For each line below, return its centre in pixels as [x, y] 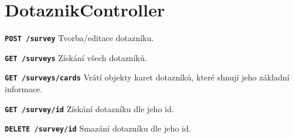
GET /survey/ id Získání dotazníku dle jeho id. [89, 108]
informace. [24, 89]
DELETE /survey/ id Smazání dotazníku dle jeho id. [98, 128]
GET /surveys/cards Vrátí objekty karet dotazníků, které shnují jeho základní [147, 77]
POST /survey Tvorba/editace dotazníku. [79, 38]
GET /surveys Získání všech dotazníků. [76, 57]
